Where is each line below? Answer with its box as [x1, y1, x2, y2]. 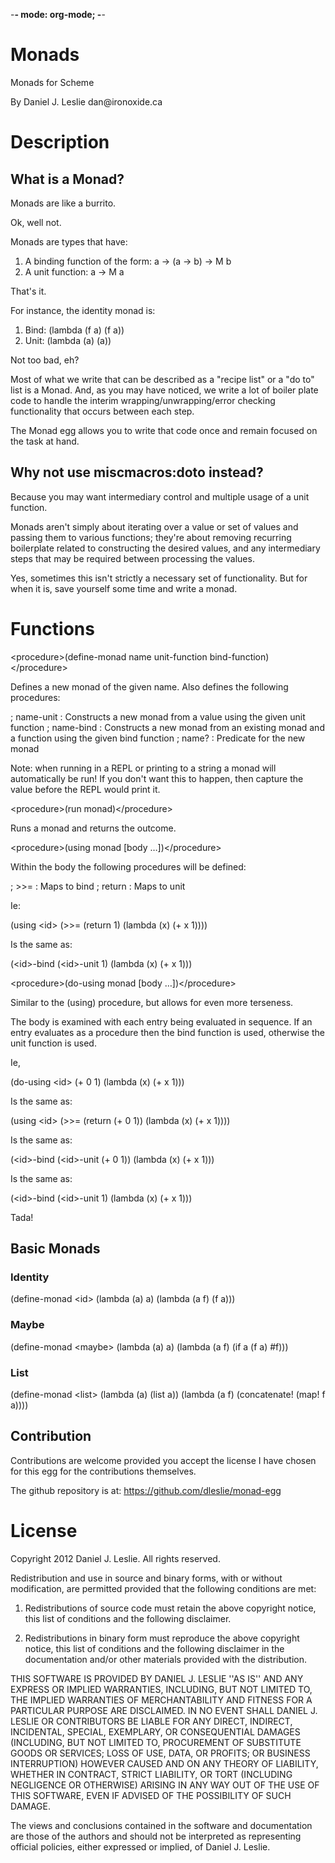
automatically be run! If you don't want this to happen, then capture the [10, 772, 304, 784]
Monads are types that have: [10, 235, 128, 248]
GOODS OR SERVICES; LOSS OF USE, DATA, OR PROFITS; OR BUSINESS [10, 1747, 311, 1759]
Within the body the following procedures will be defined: [10, 860, 247, 873]
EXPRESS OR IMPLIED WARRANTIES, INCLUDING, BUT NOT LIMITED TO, [10, 1683, 313, 1695]
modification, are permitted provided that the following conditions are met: [10, 1582, 317, 1594]
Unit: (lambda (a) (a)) [24, 334, 112, 346]
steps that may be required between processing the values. [10, 552, 255, 564]
